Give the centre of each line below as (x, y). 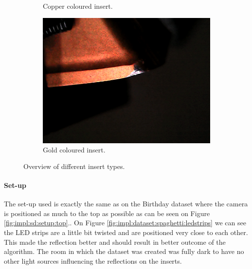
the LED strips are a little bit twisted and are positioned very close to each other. (126, 232)
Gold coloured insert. (74, 150)
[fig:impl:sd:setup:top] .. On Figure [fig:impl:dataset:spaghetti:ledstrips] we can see (125, 223)
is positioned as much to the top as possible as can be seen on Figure (107, 213)
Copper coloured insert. (78, 6)
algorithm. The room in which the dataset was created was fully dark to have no (124, 251)
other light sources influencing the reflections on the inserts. (93, 261)
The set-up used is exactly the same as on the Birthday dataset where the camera (126, 204)
